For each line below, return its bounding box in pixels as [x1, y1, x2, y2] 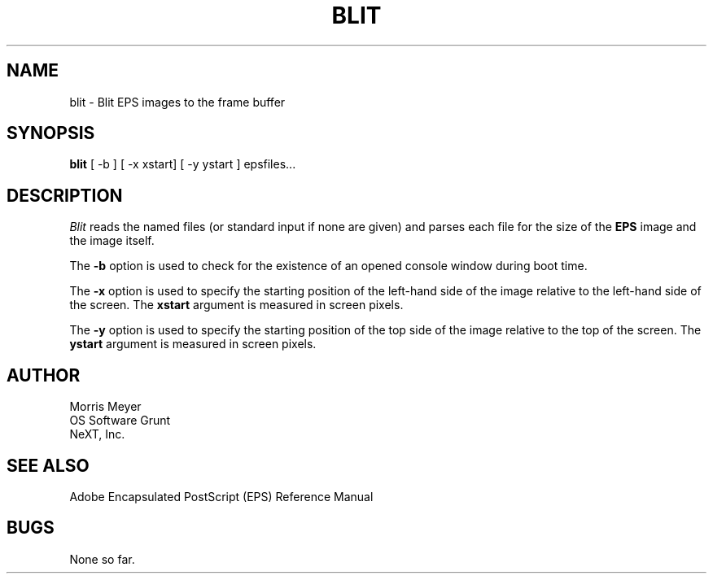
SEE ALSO [7, 455, 90, 476]
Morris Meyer [69, 399, 142, 414]
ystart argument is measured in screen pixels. [69, 337, 317, 351]
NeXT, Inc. [69, 427, 125, 442]
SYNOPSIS [7, 123, 95, 144]
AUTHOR [7, 364, 81, 386]
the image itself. [69, 233, 155, 248]
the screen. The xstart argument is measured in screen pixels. [69, 298, 404, 312]
